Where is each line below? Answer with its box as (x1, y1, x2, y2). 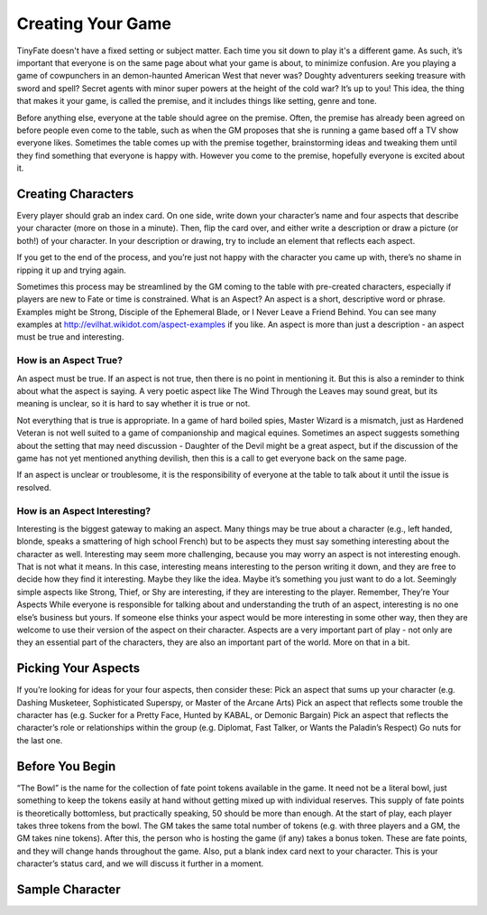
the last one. (16, 734, 63, 745)
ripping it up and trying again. (16, 265, 126, 275)
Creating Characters (16, 186, 134, 201)
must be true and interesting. (16, 331, 124, 342)
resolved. (16, 481, 51, 492)
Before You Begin (16, 759, 116, 774)
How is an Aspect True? (16, 354, 124, 367)
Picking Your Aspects (16, 660, 140, 677)
